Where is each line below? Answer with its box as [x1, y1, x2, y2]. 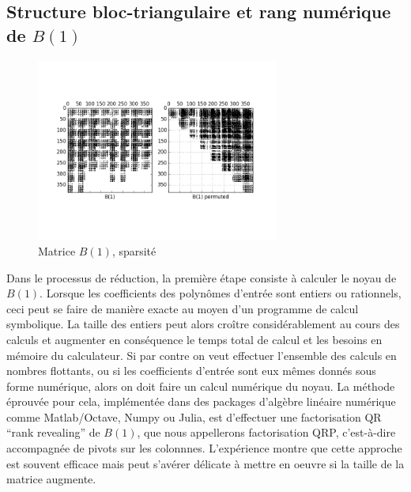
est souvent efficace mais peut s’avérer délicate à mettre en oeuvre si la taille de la [6, 455, 405, 471]
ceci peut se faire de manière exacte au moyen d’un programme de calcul [6, 300, 359, 316]
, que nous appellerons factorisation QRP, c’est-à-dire [137, 424, 396, 441]
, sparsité [111, 242, 156, 259]
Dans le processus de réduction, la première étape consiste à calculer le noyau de [6, 269, 397, 286]
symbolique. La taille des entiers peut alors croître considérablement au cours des [6, 316, 400, 332]
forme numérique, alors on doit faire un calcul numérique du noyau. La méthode [6, 377, 395, 394]
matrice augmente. [6, 471, 96, 487]
